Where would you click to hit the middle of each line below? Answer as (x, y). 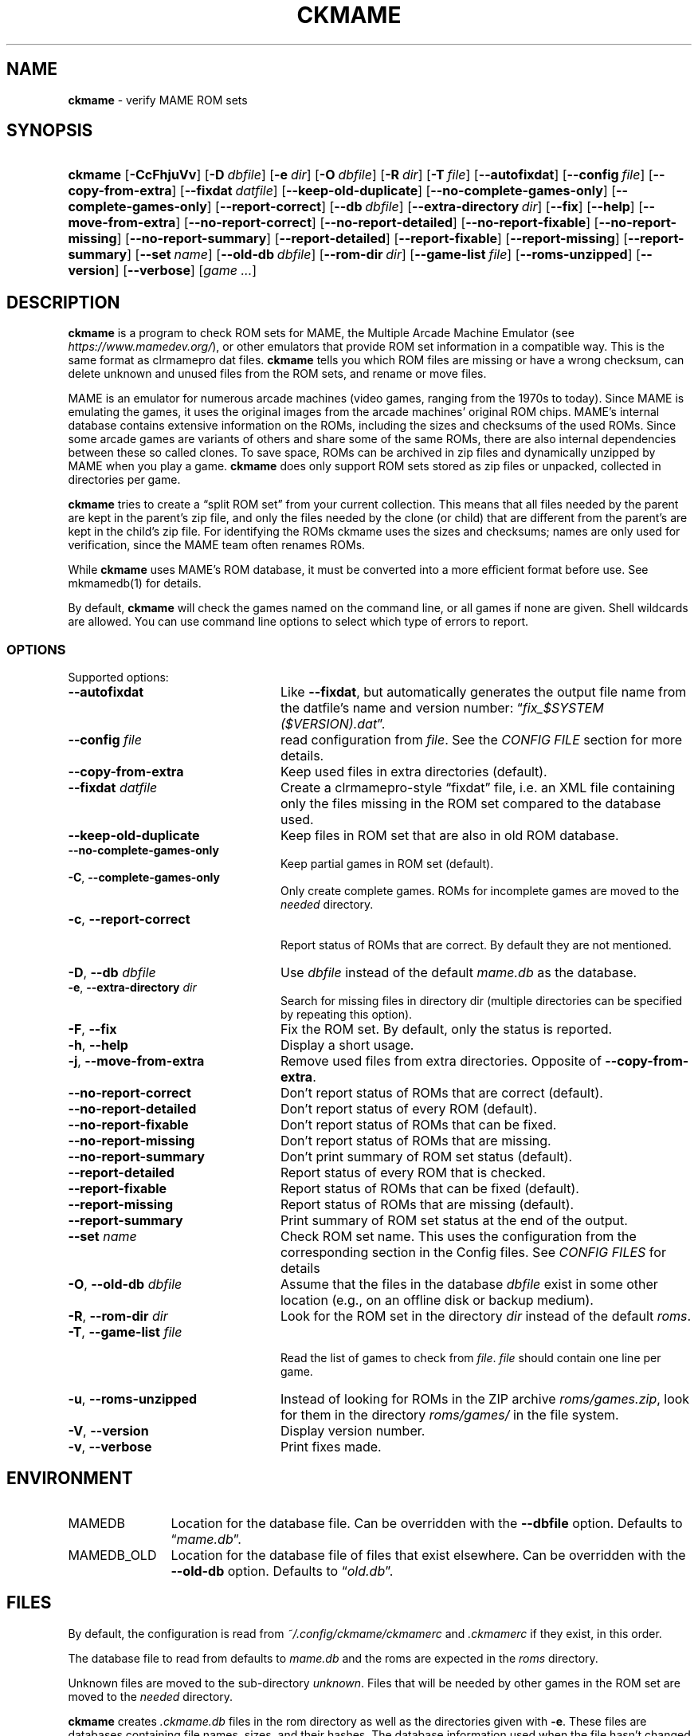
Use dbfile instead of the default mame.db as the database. (459, 973)
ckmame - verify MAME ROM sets (158, 100)
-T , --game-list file (125, 1332)
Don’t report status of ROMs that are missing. (416, 1141)
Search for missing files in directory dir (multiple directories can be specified (482, 1001)
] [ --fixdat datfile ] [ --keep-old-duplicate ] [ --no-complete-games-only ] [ (394, 191)
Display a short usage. (347, 1045)
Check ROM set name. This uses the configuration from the (458, 1237)
